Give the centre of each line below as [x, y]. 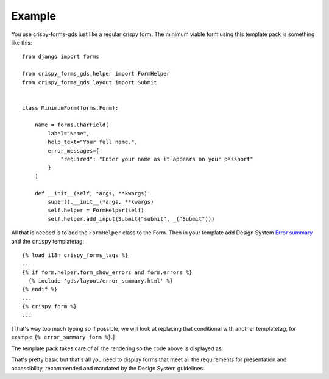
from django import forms [61, 57]
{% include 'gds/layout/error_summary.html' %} [101, 281]
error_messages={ [74, 150]
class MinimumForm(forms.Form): [70, 108]
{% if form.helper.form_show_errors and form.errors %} [107, 272]
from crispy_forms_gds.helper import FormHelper [96, 74]
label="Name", [69, 133]
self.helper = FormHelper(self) [96, 210]
